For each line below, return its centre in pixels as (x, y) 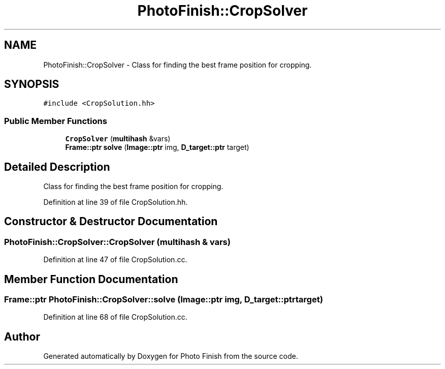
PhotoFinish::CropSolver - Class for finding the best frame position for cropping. (178, 65)
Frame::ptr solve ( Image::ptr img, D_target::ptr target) (157, 147)
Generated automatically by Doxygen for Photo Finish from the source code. (171, 356)
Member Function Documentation (91, 279)
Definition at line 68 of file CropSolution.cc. (115, 317)
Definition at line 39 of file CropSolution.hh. (116, 202)
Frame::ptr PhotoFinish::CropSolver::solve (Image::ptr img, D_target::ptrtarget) (164, 300)
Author (22, 336)
